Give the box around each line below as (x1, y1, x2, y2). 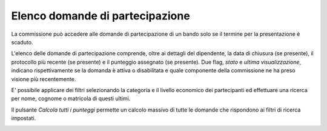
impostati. (11, 115, 36, 122)
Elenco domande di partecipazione (11, 9, 190, 22)
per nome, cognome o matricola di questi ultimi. (11, 95, 131, 102)
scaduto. (11, 38, 33, 45)
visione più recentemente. (11, 75, 76, 82)
